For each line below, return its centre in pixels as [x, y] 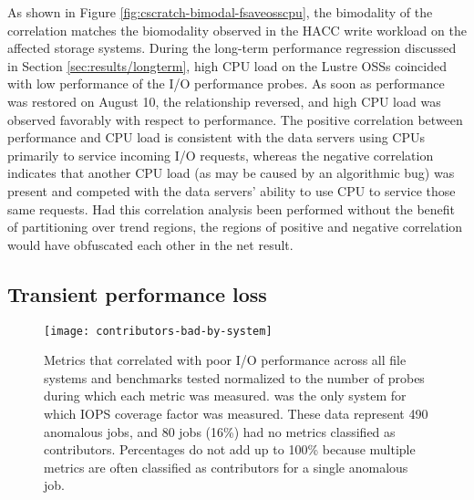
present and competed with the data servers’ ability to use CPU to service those [232, 190]
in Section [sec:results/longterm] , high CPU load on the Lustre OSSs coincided [227, 65]
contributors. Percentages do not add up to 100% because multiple [230, 449]
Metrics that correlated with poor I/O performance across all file [225, 360]
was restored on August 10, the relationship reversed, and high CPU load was [224, 101]
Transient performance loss [137, 293]
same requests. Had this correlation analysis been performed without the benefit [232, 208]
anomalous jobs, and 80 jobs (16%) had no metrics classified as [220, 431]
